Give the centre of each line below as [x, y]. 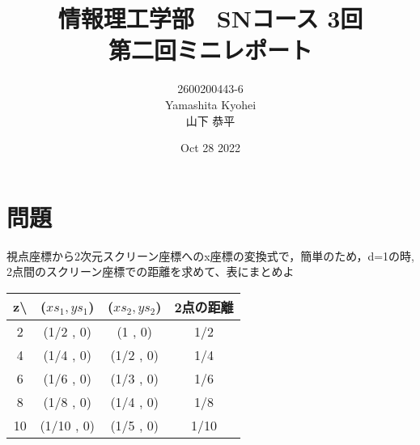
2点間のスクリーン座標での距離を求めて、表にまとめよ [151, 271]
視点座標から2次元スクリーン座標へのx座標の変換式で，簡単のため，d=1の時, [210, 255]
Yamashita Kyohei [210, 104]
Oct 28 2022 [210, 148]
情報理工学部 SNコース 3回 [210, 18]
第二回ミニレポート [210, 50]
